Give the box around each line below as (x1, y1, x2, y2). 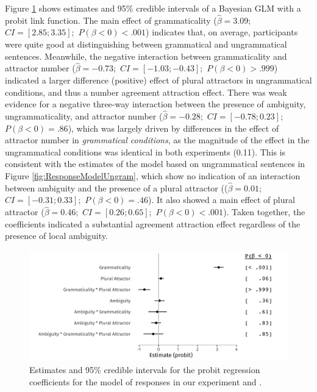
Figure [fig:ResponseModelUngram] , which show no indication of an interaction (5, 169, 301, 182)
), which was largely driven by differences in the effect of (68, 121, 279, 134)
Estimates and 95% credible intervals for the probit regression (29, 363, 260, 376)
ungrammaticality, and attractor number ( (5, 110, 163, 122)
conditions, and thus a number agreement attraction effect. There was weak (5, 85, 287, 98)
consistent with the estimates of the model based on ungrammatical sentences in (5, 157, 305, 170)
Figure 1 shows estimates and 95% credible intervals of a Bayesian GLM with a (5, 2, 301, 14)
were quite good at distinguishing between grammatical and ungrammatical (5, 38, 287, 50)
